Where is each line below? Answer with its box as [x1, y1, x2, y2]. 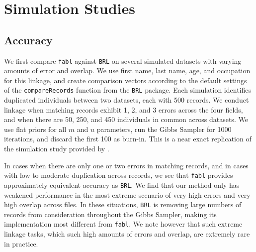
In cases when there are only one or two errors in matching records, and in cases [4, 160, 249, 170]
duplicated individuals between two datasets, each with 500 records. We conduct [4, 95, 249, 105]
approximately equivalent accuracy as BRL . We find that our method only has [4, 179, 240, 190]
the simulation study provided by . [4, 143, 109, 154]
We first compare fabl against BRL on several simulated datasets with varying [4, 55, 242, 66]
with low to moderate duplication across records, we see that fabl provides [4, 170, 233, 180]
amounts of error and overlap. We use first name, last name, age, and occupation [4, 65, 251, 76]
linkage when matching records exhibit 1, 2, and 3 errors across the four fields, [4, 104, 243, 115]
